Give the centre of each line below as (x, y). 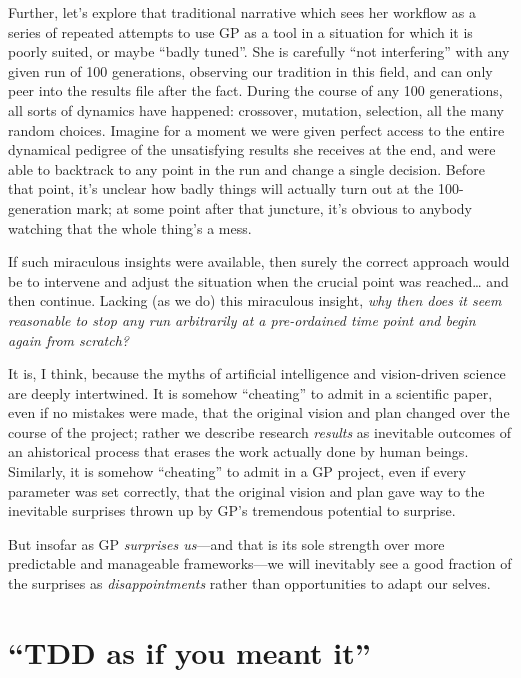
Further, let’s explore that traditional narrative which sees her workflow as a (242, 12)
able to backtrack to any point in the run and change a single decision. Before (246, 168)
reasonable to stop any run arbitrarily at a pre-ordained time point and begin (242, 319)
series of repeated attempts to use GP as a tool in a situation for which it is (240, 31)
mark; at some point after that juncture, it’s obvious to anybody (274, 207)
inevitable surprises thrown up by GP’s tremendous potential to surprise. (232, 510)
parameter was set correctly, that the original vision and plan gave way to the (246, 490)
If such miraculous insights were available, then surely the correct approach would (259, 261)
